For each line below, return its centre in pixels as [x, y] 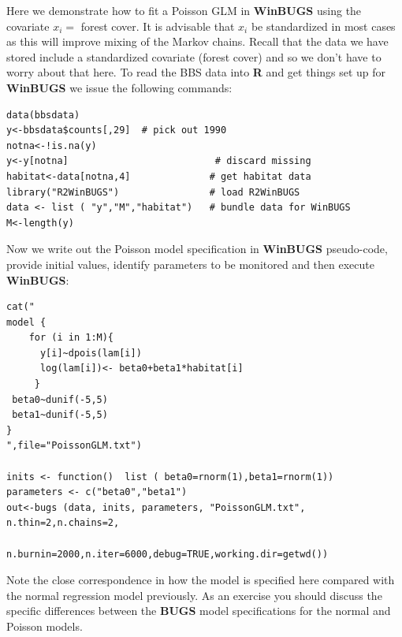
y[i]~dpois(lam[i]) [91, 353]
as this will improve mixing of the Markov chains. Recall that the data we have [197, 41]
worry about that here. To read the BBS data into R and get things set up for [196, 72]
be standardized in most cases [323, 26]
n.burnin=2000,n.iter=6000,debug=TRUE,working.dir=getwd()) [167, 554]
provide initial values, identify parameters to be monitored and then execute [190, 264]
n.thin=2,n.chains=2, [63, 523]
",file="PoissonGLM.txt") [74, 446]
